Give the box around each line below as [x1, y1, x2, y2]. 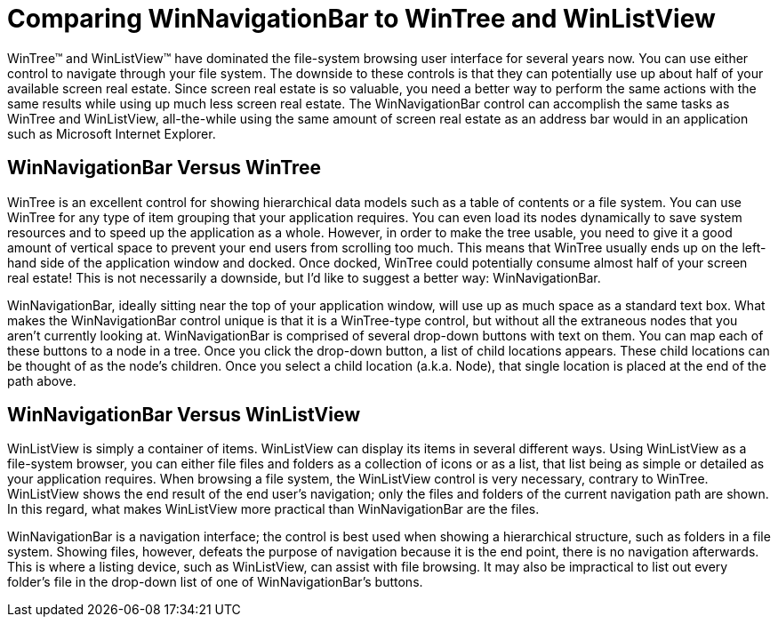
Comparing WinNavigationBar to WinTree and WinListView [7, 4, 716, 34]
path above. [7, 372, 76, 388]
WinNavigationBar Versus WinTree [7, 156, 322, 180]
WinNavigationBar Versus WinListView [7, 404, 361, 427]
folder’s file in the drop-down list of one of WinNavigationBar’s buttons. [7, 574, 423, 590]
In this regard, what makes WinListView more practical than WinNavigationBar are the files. [7, 501, 540, 517]
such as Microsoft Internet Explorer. [7, 125, 216, 141]
